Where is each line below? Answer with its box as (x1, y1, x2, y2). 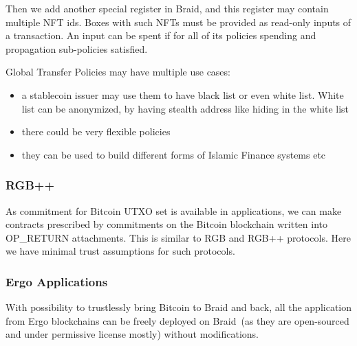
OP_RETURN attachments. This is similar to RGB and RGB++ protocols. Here (6, 230, 351, 244)
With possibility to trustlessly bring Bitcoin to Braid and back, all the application (6, 300, 352, 314)
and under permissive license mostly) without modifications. (6, 327, 259, 341)
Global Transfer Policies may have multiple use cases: (6, 65, 230, 79)
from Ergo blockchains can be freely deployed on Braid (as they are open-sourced (6, 313, 349, 327)
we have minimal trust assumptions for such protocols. (6, 244, 235, 258)
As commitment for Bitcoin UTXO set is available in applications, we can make (6, 203, 342, 218)
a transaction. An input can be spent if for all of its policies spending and (6, 28, 316, 43)
